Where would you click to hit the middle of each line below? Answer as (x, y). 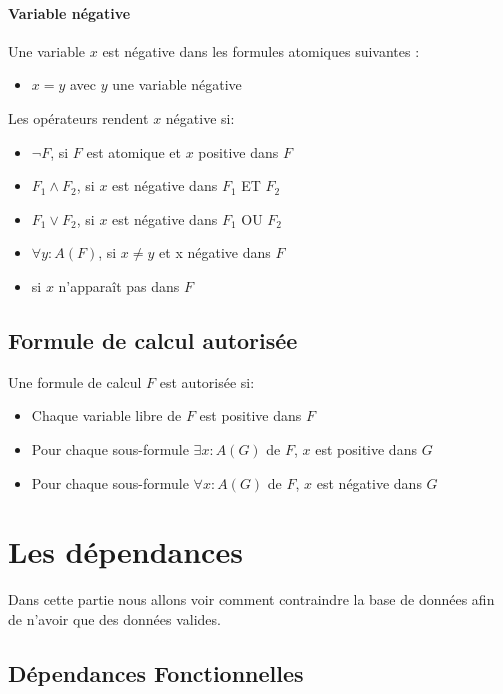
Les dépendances (125, 551)
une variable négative (177, 84)
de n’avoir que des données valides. (114, 618)
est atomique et (134, 151)
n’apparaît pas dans (119, 285)
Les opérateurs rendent (78, 117)
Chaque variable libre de (106, 415)
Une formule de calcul (75, 381)
